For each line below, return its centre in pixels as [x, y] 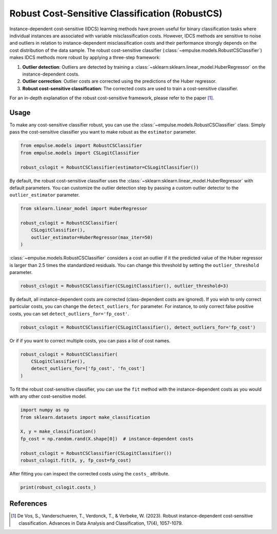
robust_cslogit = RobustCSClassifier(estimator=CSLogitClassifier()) [110, 167]
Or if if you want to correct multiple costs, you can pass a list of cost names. [90, 340]
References [28, 504]
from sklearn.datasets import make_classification [85, 417]
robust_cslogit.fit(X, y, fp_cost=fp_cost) [76, 460]
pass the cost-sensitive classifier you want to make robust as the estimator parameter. [103, 132]
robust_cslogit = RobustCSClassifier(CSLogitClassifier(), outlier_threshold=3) [124, 286]
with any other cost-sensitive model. [48, 396]
